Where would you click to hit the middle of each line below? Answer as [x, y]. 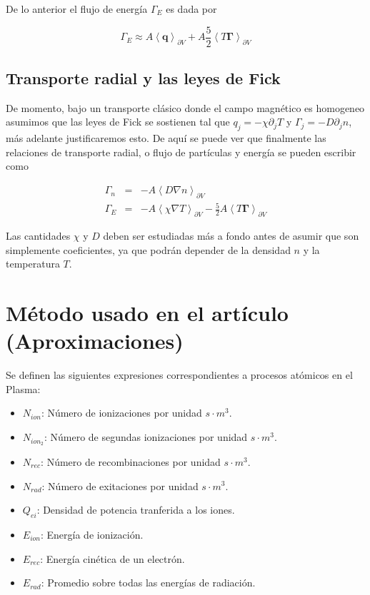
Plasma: [23, 388]
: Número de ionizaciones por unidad [121, 413]
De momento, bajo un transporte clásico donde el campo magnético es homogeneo [185, 107]
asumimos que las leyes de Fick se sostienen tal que [118, 122]
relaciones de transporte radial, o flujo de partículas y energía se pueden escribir [181, 152]
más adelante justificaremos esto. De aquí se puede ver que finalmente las [166, 138]
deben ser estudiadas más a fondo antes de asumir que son [231, 236]
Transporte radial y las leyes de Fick [143, 78]
